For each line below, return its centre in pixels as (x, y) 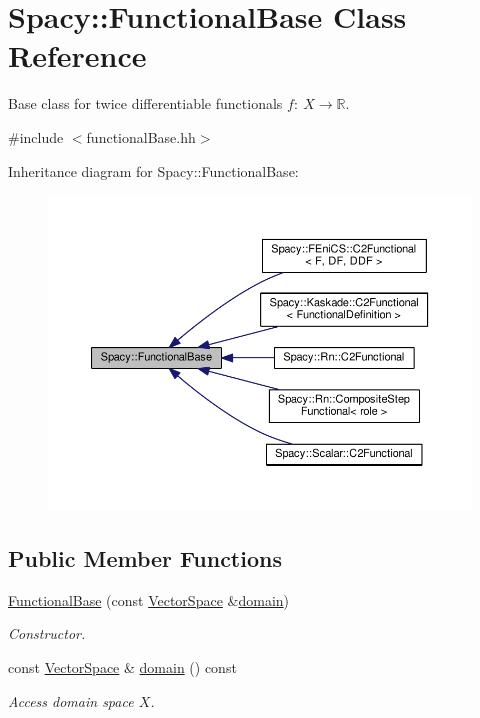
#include (36, 136)
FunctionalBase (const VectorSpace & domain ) (149, 599)
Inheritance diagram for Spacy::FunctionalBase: (153, 170)
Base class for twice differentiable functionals (145, 103)
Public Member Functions (145, 558)
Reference (77, 55)
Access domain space (71, 700)
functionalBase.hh (141, 136)
